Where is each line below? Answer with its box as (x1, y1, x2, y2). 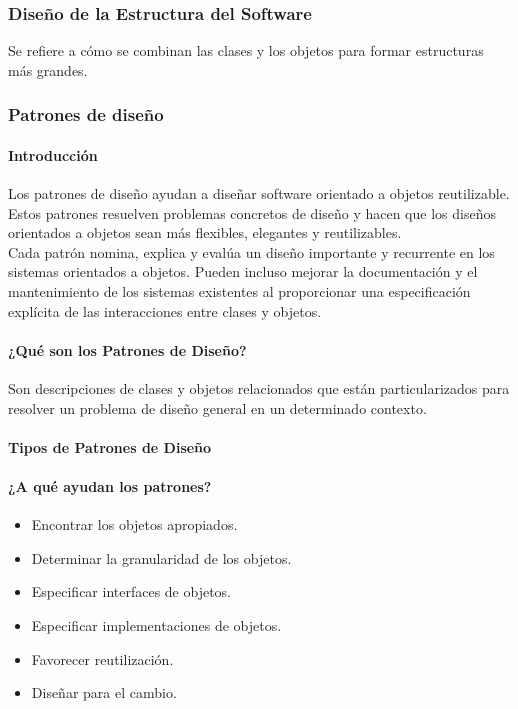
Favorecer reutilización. (31, 648, 174, 669)
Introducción (8, 144, 98, 165)
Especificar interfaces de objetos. (31, 581, 232, 602)
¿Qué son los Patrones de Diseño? (8, 339, 247, 360)
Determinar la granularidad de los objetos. (31, 547, 292, 568)
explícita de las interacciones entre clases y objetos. (8, 300, 322, 321)
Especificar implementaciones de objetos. (31, 614, 282, 635)
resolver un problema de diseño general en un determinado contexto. (8, 397, 427, 418)
